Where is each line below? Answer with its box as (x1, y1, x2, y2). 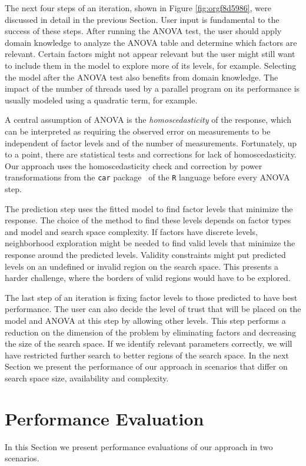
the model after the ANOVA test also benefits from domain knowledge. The (5, 71, 278, 83)
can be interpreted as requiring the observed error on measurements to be (5, 125, 271, 137)
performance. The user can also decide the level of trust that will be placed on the (5, 303, 301, 315)
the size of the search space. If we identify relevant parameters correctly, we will (5, 337, 292, 350)
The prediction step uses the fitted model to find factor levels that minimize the (5, 202, 293, 214)
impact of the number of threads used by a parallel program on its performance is (5, 82, 300, 95)
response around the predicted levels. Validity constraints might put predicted (5, 248, 286, 260)
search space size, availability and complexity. (5, 371, 169, 384)
